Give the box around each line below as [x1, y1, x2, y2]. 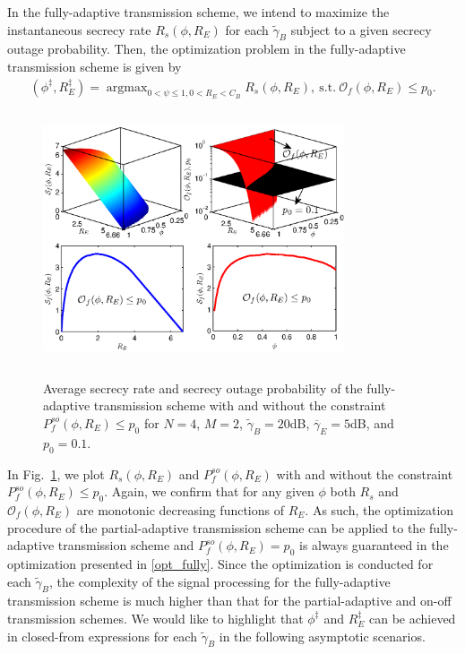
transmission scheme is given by [7, 56, 182, 75]
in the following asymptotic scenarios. [219, 626, 426, 645]
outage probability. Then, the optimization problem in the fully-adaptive [7, 39, 406, 58]
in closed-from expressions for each [7, 626, 197, 645]
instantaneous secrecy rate [7, 20, 151, 39]
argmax [106, 81, 148, 94]
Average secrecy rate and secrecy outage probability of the [43, 378, 363, 397]
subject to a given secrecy [290, 20, 432, 39]
